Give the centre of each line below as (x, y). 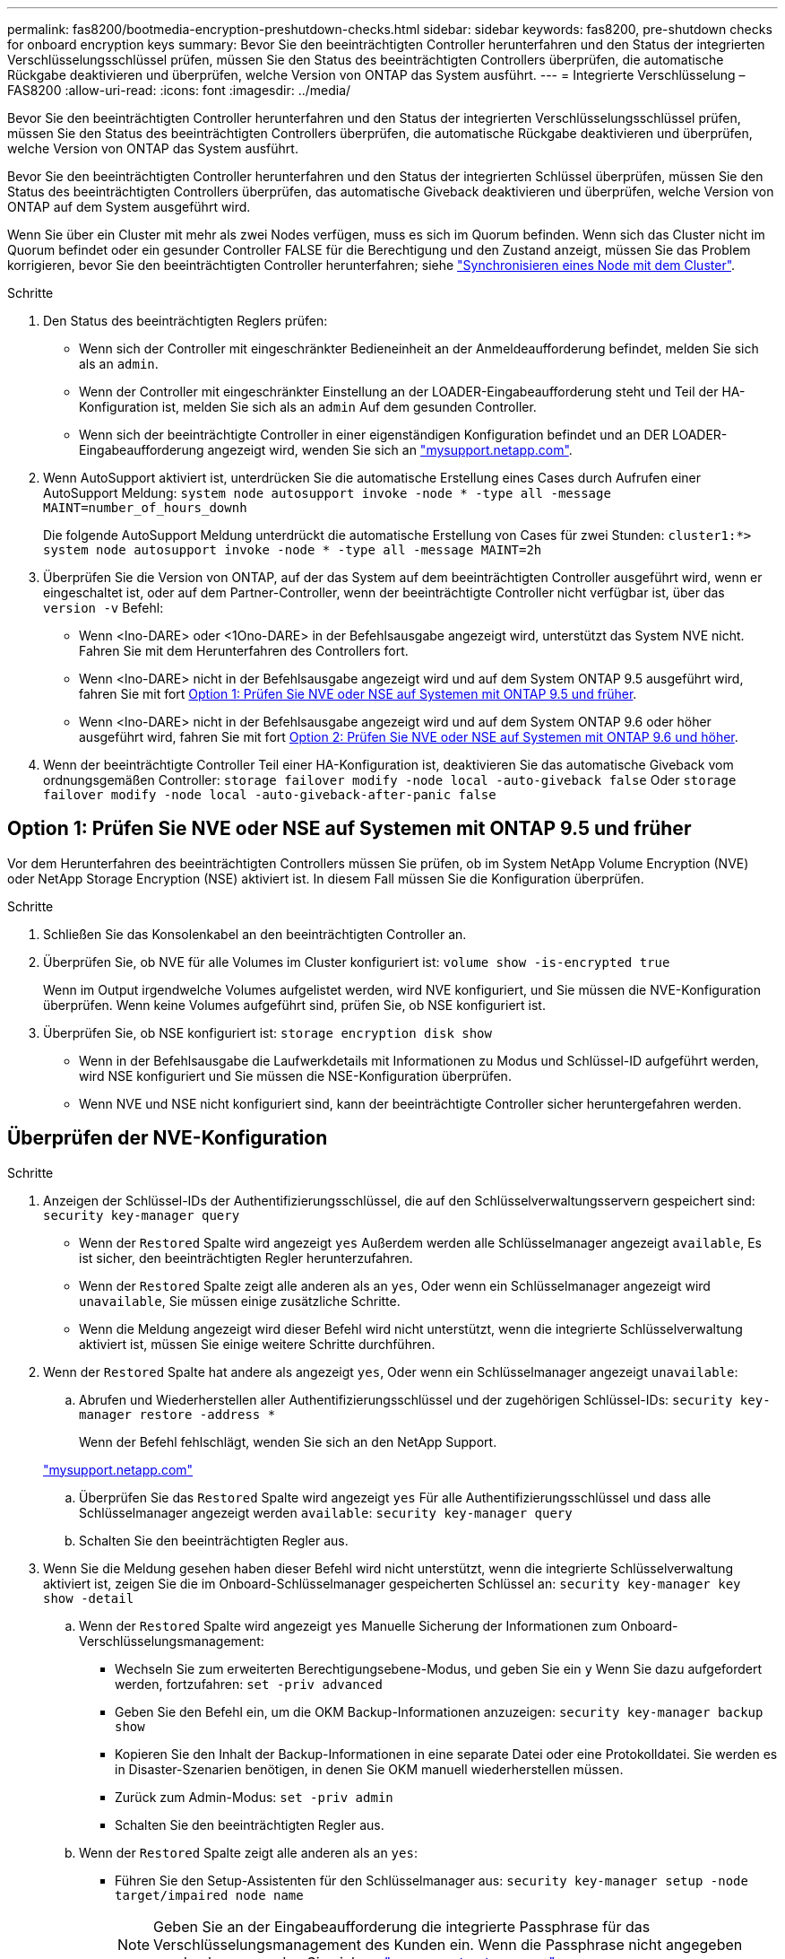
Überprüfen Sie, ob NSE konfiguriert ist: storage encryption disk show (267, 1032)
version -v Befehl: (104, 608)
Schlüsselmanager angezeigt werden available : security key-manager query (326, 1512)
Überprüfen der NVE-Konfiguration (168, 1138)
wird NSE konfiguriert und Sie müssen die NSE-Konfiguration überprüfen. (295, 1075)
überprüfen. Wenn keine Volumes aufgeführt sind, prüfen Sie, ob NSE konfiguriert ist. (294, 1005)
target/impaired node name (209, 1895)
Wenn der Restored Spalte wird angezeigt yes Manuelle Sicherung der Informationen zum (348, 1625)
